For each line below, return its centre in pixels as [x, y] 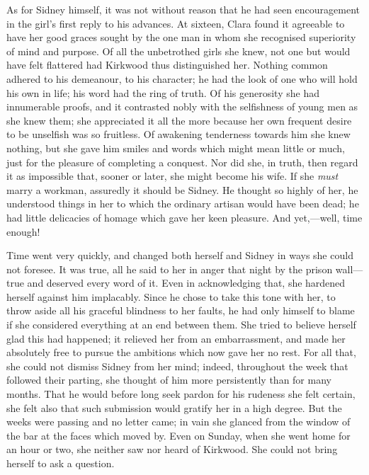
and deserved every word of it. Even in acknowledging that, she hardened [186, 283]
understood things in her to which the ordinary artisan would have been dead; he [183, 204]
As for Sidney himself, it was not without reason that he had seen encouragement [183, 9]
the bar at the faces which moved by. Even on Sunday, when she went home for [178, 435]
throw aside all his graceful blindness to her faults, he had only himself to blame [181, 310]
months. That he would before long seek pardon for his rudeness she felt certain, [181, 394]
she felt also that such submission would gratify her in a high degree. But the [174, 407]
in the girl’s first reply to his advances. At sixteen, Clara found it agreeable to [176, 23]
